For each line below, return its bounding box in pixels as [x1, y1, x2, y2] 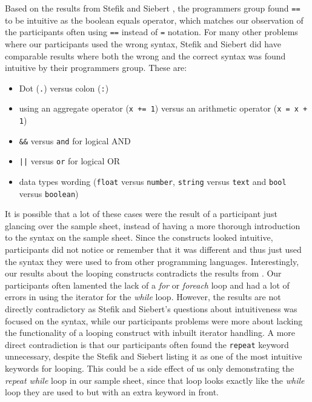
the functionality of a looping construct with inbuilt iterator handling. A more [5, 326, 296, 339]
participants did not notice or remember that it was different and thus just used [5, 243, 302, 256]
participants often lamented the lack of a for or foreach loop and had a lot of [5, 278, 290, 291]
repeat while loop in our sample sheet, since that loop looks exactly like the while [5, 374, 305, 386]
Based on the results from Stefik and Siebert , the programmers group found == [5, 2, 300, 14]
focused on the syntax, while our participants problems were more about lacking [5, 314, 303, 327]
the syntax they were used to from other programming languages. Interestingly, [5, 255, 299, 267]
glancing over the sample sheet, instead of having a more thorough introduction [5, 219, 300, 232]
